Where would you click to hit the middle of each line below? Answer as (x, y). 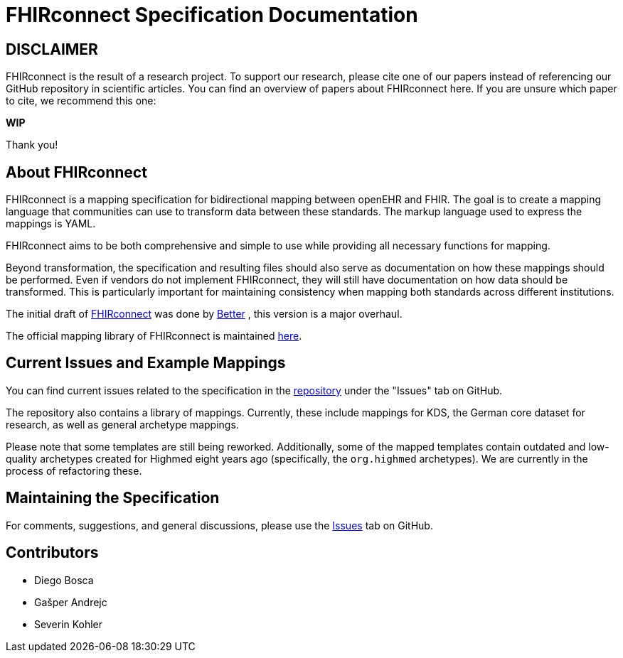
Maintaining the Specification (113, 498)
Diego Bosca (64, 580)
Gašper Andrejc (71, 602)
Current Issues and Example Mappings (146, 363)
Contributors (52, 553)
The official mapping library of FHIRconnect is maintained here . (154, 336)
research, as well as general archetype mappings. (122, 424)
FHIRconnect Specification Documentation (212, 15)
